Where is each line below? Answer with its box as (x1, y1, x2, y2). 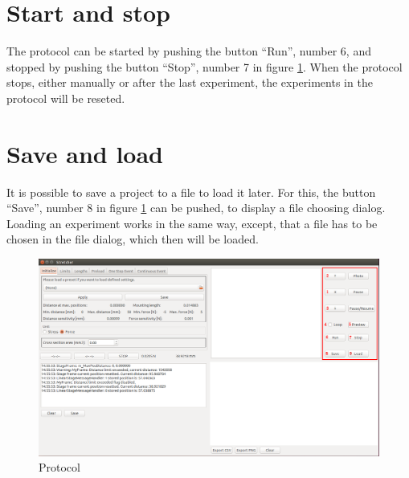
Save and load (6, 137, 163, 170)
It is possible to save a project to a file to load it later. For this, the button (6, 183, 376, 200)
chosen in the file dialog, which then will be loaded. (6, 231, 259, 247)
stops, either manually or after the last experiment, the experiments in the (6, 74, 373, 91)
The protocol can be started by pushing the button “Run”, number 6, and (6, 43, 371, 59)
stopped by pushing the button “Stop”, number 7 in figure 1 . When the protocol (6, 58, 403, 75)
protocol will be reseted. (6, 89, 125, 106)
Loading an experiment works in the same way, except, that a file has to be (6, 214, 378, 231)
